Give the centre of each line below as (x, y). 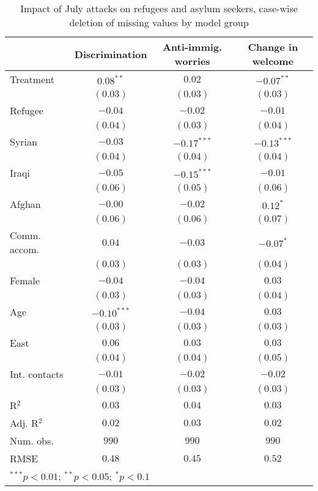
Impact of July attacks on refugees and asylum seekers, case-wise (159, 8)
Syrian (24, 142)
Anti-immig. (192, 47)
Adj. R (24, 423)
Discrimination (111, 54)
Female (25, 280)
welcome (273, 61)
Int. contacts (37, 374)
